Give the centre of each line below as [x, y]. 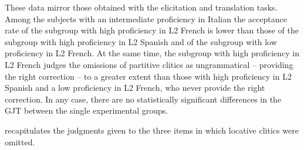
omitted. [20, 142]
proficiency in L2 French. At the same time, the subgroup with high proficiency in [152, 53]
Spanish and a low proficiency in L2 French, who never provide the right [135, 88]
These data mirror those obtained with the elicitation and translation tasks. [141, 7]
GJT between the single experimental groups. [87, 110]
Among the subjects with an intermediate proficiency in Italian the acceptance [146, 18]
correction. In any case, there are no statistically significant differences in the [143, 99]
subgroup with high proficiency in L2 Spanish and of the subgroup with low [141, 41]
